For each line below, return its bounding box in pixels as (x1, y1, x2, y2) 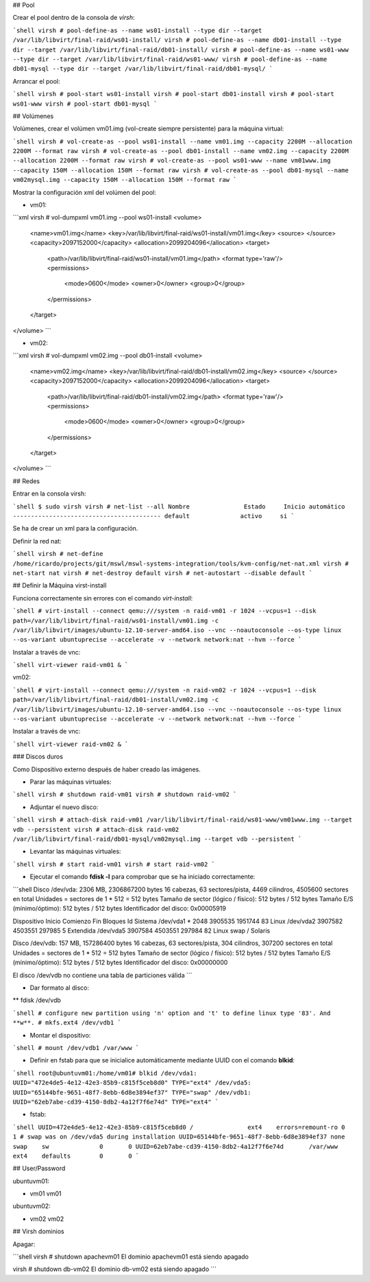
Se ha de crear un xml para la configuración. (12, 524, 138, 533)
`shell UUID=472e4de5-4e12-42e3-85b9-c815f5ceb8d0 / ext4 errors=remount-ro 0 (12, 1123, 345, 1131)
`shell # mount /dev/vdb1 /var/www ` (12, 1044, 140, 1051)
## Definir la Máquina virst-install (12, 581, 107, 590)
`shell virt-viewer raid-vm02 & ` (12, 740, 129, 748)
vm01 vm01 (29, 1189, 62, 1198)
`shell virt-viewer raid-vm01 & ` (12, 661, 129, 669)
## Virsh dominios (12, 1227, 64, 1235)
